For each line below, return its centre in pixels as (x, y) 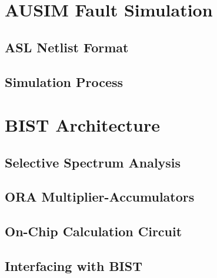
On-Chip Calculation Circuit (94, 231)
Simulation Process (64, 81)
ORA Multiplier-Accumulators (100, 197)
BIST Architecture (82, 125)
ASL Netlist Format (67, 47)
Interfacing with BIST (74, 266)
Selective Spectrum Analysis (93, 162)
